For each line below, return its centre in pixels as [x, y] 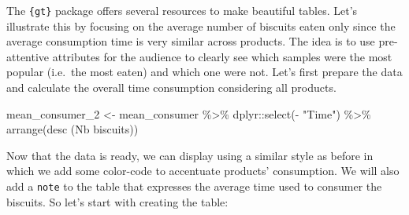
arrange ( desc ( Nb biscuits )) [73, 129]
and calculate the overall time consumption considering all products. [171, 87]
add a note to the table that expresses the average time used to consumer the [194, 186]
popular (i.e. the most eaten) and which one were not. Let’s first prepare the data [204, 72]
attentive [28, 56]
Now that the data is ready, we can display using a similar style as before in [190, 155]
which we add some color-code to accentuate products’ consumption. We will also [203, 171]
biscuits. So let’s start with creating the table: [117, 201]
